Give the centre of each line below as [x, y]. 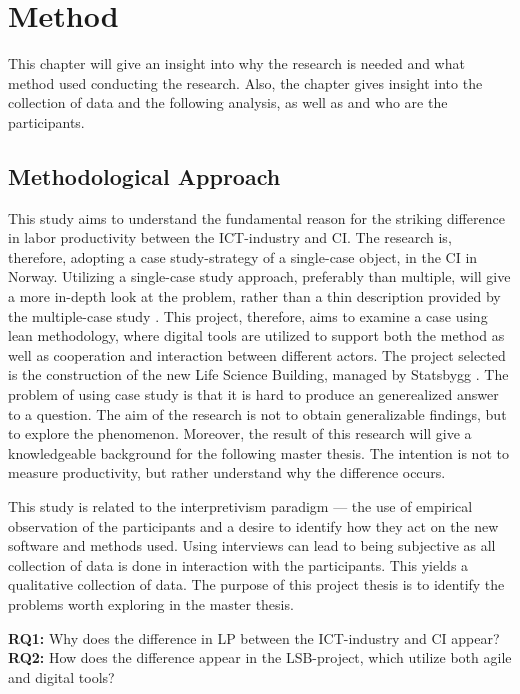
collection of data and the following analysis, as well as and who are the [228, 102]
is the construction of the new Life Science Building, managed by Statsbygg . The [258, 374]
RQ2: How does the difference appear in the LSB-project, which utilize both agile [260, 657]
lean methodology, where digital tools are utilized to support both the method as [256, 335]
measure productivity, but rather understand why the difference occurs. [227, 472]
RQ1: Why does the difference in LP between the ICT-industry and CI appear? [254, 637]
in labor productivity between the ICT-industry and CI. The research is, [230, 237]
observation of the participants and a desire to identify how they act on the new [253, 525]
